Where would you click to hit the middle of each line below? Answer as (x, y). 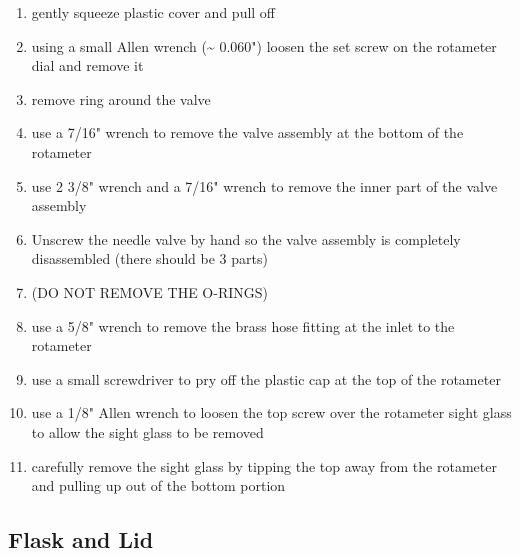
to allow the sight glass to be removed (147, 431)
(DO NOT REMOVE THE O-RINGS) (149, 291)
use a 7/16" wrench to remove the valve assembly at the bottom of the (247, 132)
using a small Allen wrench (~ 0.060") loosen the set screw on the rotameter (264, 45)
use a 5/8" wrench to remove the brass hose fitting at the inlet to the (243, 325)
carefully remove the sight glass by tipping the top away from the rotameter (264, 465)
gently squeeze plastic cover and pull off (153, 12)
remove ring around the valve (121, 98)
